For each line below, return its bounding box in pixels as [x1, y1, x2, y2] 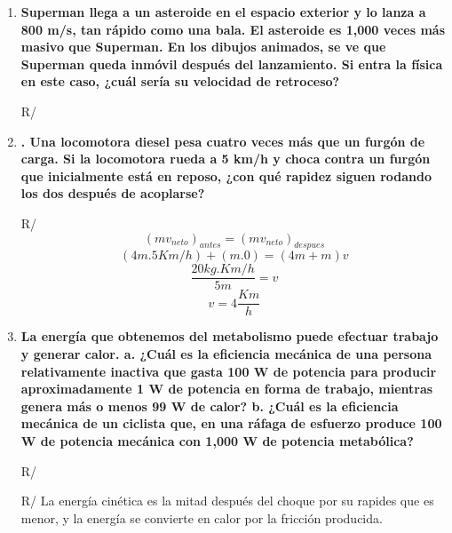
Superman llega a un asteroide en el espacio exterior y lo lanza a [20, 3, 426, 20]
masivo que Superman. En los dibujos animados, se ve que [20, 37, 386, 56]
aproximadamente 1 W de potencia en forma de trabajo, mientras [20, 379, 433, 398]
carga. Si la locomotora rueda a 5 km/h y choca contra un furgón [20, 149, 431, 168]
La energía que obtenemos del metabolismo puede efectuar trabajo [20, 327, 439, 346]
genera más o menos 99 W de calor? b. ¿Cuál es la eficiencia [20, 396, 399, 415]
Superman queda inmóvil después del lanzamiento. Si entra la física [20, 54, 443, 73]
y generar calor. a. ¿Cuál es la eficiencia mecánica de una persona [20, 345, 432, 363]
